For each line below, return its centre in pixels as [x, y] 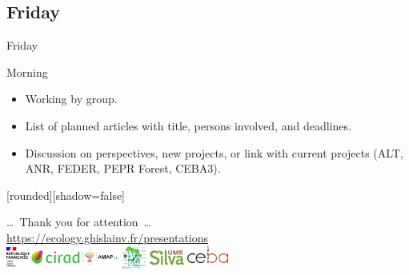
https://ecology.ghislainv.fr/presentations [108, 237]
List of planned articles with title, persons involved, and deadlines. [188, 125]
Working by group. [71, 99]
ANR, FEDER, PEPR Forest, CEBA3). [123, 168]
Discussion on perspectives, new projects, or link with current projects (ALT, [214, 152]
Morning [27, 72]
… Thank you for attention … [79, 222]
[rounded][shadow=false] [66, 195]
